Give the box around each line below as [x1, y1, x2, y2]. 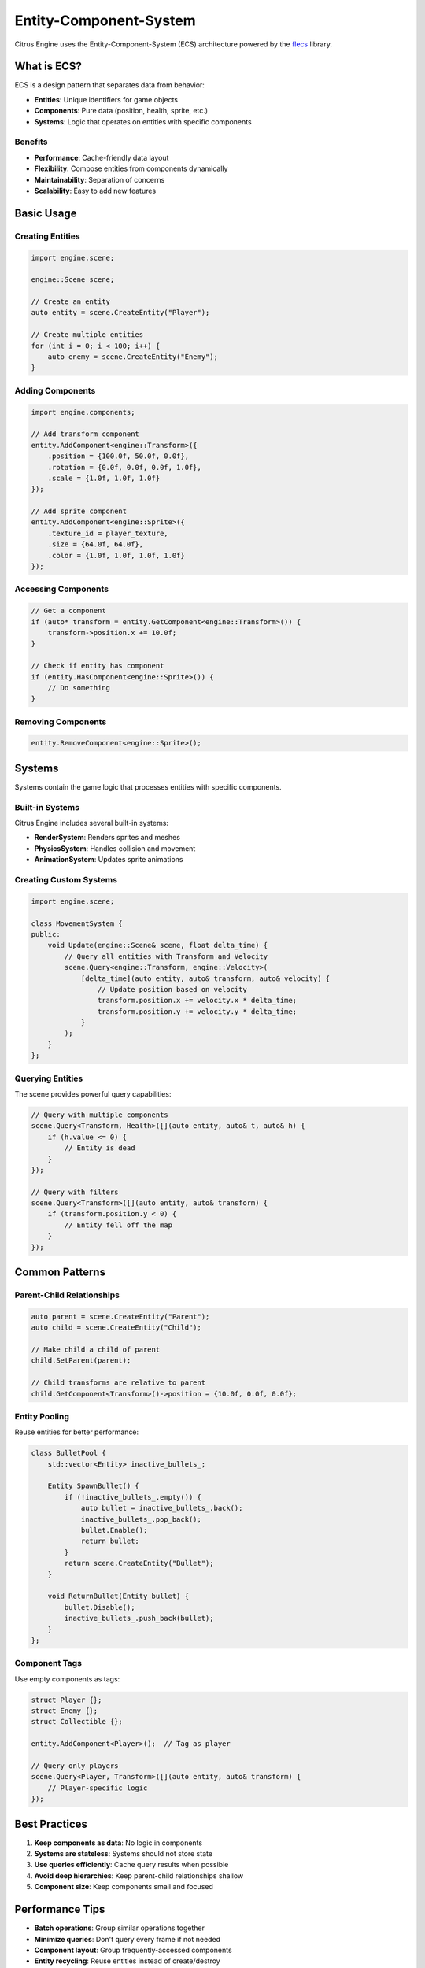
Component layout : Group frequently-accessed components [34, 1945, 232, 1955]
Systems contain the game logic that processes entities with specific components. [14, 782, 283, 791]
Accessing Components [14, 583, 109, 594]
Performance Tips [14, 1903, 105, 1916]
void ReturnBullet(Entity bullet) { [47, 1592, 189, 1601]
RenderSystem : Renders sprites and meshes [34, 833, 181, 842]
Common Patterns [14, 1266, 106, 1279]
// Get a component [31, 606, 106, 616]
